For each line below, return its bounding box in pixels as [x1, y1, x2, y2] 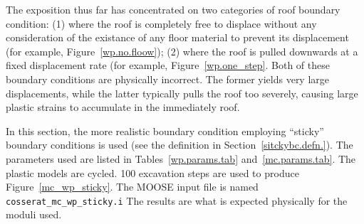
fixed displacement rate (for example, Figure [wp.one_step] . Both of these [6, 58, 330, 73]
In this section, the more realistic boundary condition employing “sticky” [6, 123, 324, 138]
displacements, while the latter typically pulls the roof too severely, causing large [6, 85, 358, 100]
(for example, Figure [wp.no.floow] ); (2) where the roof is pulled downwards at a [6, 43, 358, 58]
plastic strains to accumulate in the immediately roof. [6, 100, 240, 114]
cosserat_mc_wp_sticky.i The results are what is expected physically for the [6, 193, 348, 208]
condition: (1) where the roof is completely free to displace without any [6, 16, 317, 31]
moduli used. [6, 207, 62, 222]
